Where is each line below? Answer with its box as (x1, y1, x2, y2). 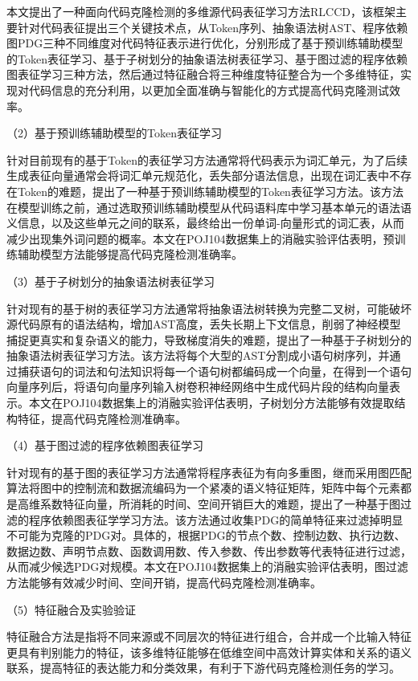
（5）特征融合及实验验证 (6, 601, 136, 618)
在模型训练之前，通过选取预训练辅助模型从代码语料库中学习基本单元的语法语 (6, 198, 412, 215)
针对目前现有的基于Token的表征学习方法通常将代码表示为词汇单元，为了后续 (6, 151, 408, 168)
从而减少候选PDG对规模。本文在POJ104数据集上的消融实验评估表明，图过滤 (6, 558, 408, 575)
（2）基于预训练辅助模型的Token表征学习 (6, 124, 222, 141)
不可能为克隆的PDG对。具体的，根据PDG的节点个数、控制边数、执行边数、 (6, 527, 406, 544)
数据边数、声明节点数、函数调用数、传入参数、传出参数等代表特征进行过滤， (6, 542, 412, 559)
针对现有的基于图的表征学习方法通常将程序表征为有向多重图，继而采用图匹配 (6, 463, 412, 480)
